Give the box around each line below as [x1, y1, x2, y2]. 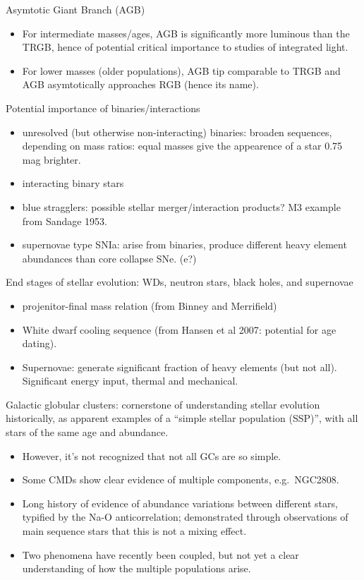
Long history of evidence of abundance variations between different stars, [22, 495, 338, 510]
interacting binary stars [22, 176, 124, 191]
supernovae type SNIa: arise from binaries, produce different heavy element [22, 237, 347, 252]
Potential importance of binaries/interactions [6, 100, 200, 115]
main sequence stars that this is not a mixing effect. [22, 524, 247, 538]
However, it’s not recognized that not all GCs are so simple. [22, 448, 281, 463]
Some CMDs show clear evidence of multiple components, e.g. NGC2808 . [22, 472, 339, 487]
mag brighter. [22, 152, 81, 167]
